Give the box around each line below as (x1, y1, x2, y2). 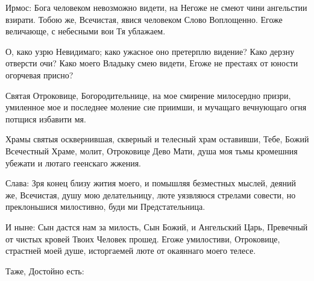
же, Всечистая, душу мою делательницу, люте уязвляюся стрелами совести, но (5, 188, 296, 201)
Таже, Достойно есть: (5, 264, 84, 277)
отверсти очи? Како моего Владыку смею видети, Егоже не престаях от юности (5, 57, 298, 69)
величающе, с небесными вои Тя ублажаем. (5, 25, 166, 37)
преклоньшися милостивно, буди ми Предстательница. (5, 200, 206, 213)
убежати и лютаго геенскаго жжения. (5, 156, 141, 169)
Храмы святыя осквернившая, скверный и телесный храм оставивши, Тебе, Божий (5, 133, 309, 145)
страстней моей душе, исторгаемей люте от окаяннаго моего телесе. (5, 244, 256, 257)
